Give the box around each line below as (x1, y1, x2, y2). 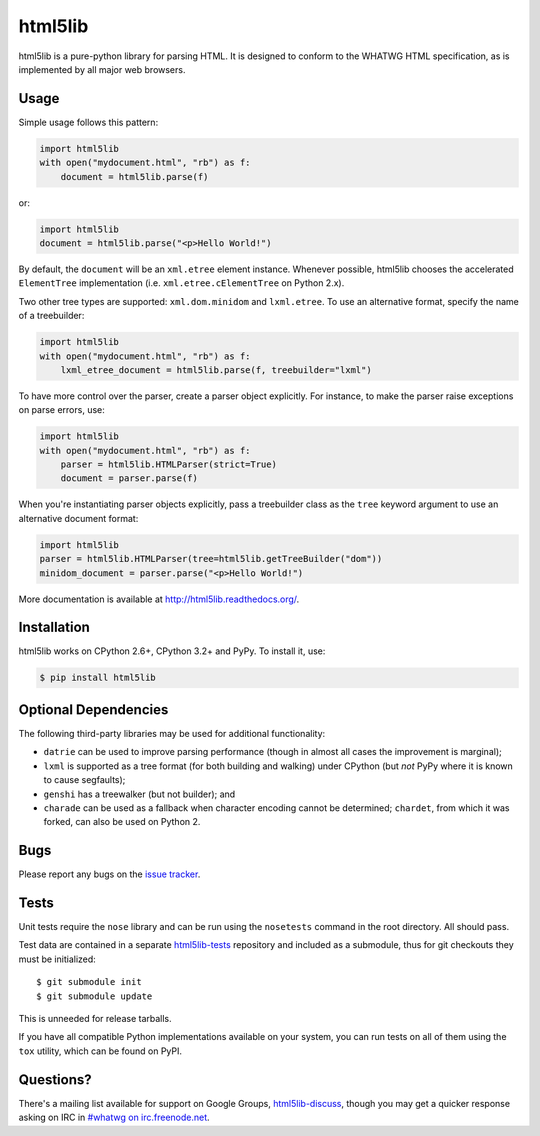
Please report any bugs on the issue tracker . (18, 868, 201, 880)
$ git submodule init (36, 976, 142, 988)
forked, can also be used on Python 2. (43, 816, 201, 828)
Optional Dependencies (18, 701, 169, 718)
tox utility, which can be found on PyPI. (18, 1045, 182, 1057)
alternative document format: (18, 512, 139, 524)
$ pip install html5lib (39, 672, 157, 684)
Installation (18, 619, 90, 636)
